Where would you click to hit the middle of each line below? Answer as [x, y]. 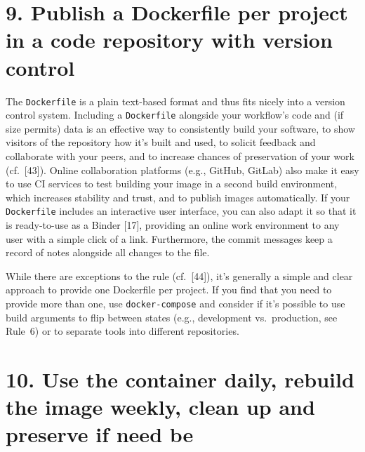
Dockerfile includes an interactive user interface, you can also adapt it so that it [181, 211]
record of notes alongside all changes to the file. [108, 252]
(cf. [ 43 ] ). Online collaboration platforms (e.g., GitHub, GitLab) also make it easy [182, 169]
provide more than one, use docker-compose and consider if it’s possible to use [175, 303]
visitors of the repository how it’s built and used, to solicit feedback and [161, 142]
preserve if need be [100, 434]
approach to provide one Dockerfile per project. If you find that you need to [169, 290]
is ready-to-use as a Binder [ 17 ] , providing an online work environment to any [173, 225]
